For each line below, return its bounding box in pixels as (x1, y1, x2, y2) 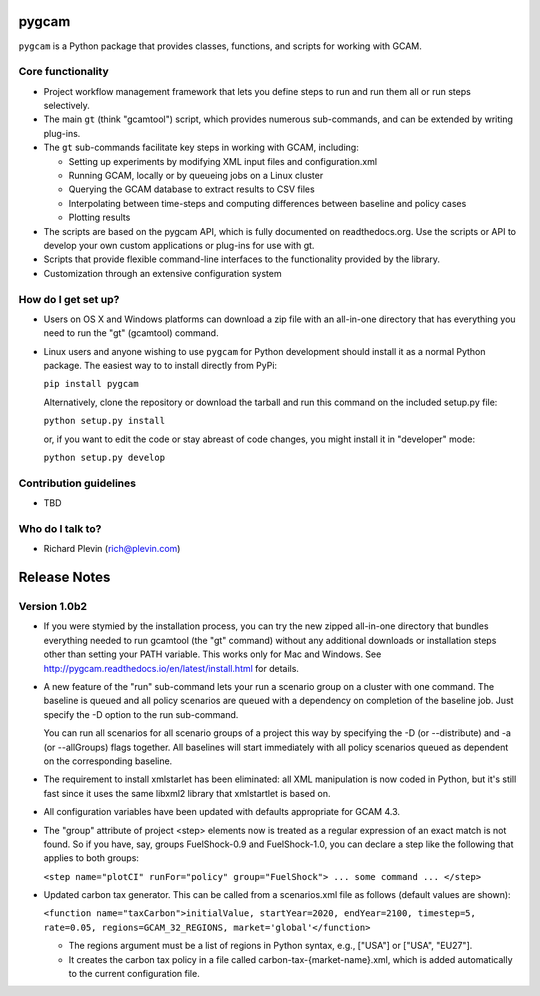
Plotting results (68, 211, 131, 224)
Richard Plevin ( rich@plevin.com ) (43, 543, 181, 555)
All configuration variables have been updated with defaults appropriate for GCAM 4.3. (43, 806, 400, 818)
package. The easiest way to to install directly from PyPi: (43, 360, 278, 372)
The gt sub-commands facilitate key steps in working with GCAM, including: (43, 141, 359, 154)
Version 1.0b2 (18, 600, 87, 614)
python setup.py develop (43, 452, 165, 463)
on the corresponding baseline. (43, 755, 173, 767)
